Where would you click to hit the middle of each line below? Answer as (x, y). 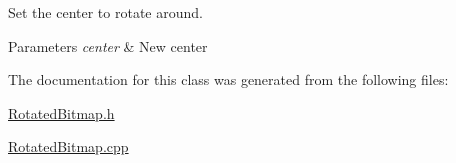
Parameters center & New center (108, 45)
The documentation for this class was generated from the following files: (228, 79)
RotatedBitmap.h (61, 112)
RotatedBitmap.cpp (68, 146)
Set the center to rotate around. (105, 12)
